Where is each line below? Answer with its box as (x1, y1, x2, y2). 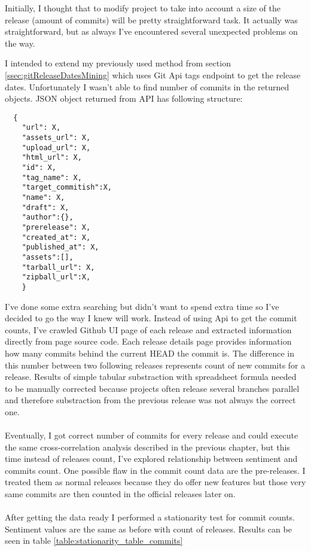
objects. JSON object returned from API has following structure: (5, 92, 243, 105)
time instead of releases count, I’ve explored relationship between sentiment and (5, 452, 298, 465)
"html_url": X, (22, 153, 82, 162)
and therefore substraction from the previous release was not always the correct (5, 394, 296, 406)
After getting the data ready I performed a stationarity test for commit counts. (5, 511, 295, 523)
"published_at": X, (22, 243, 99, 252)
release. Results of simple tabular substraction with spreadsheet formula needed (5, 370, 297, 383)
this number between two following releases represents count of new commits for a (5, 358, 306, 371)
